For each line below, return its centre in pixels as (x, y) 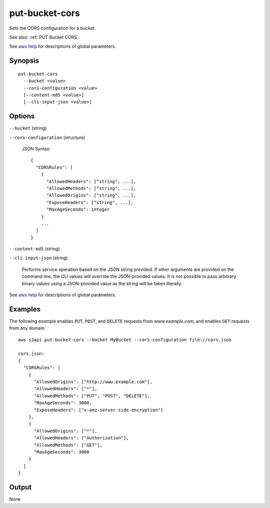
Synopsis (24, 61)
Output (20, 487)
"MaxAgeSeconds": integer (78, 210)
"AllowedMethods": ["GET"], (68, 445)
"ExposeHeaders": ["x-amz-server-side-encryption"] (98, 410)
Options (22, 116)
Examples (25, 309)
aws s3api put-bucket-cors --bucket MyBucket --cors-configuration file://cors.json (125, 340)
